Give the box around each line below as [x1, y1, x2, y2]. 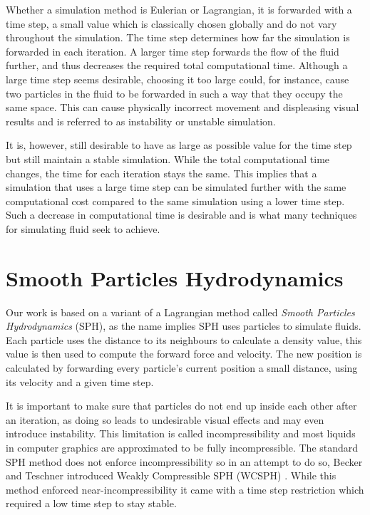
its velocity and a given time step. [6, 374, 154, 389]
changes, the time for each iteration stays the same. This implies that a [6, 165, 317, 180]
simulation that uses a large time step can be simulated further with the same [6, 180, 346, 194]
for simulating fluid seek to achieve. [6, 221, 160, 236]
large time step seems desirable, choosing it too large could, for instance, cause [6, 71, 349, 86]
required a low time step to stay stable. [6, 496, 177, 511]
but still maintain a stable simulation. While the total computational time [6, 151, 330, 166]
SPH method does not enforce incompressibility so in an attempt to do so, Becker [6, 454, 363, 469]
